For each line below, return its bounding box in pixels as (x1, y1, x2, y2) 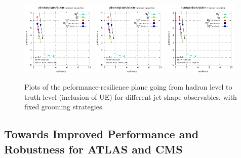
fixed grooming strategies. (24, 101, 104, 112)
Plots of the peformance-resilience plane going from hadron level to (24, 82, 232, 92)
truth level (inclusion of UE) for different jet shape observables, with (24, 91, 237, 102)
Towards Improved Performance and (4, 126, 199, 142)
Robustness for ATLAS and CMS (4, 141, 183, 156)
